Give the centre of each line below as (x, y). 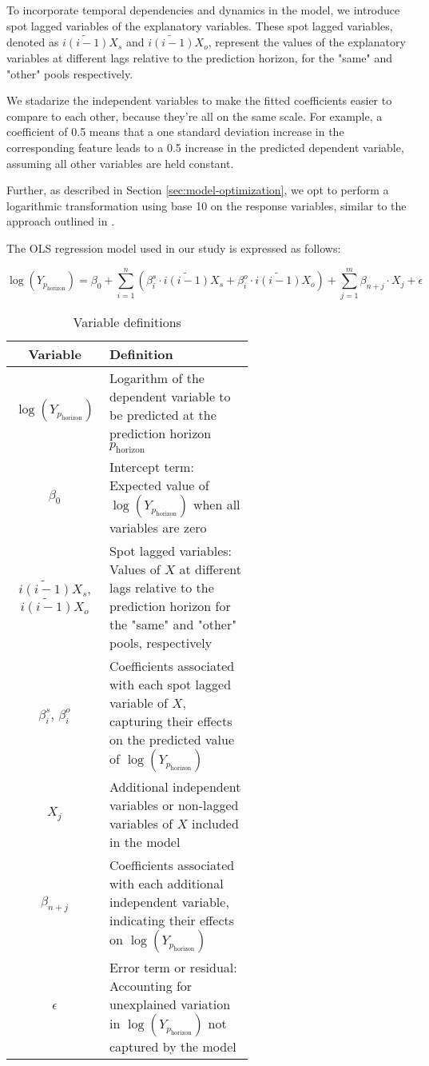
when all (216, 504)
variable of (138, 702)
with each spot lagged (170, 684)
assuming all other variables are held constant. (120, 163)
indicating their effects (172, 920)
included (215, 823)
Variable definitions (127, 321)
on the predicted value (172, 739)
